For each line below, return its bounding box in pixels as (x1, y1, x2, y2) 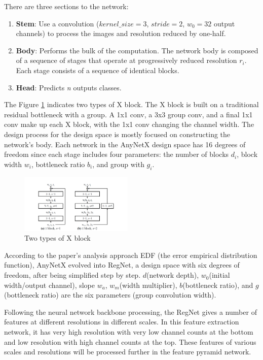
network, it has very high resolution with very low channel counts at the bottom (4, 326, 253, 337)
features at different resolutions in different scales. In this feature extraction (4, 316, 239, 327)
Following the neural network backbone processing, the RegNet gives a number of (4, 306, 257, 317)
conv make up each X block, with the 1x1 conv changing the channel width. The (4, 119, 254, 129)
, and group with (92, 158, 144, 169)
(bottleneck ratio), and (182, 279, 253, 290)
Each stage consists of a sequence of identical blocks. (16, 64, 179, 75)
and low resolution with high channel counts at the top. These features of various (4, 336, 256, 347)
